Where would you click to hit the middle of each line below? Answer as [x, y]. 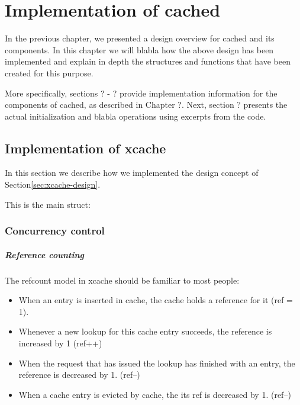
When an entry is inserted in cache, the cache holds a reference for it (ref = [156, 300]
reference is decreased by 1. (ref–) [79, 375]
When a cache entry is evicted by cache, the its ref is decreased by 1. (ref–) [155, 394]
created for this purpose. [49, 73]
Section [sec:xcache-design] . [53, 184]
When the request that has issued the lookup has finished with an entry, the [157, 363]
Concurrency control [55, 231]
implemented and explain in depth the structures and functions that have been [148, 61]
